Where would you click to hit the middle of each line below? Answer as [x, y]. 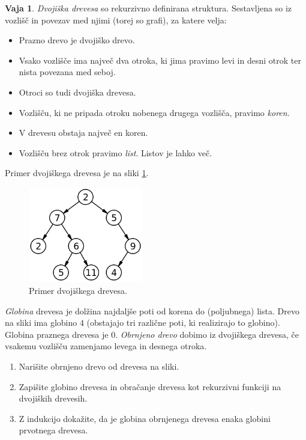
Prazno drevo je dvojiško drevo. [77, 40]
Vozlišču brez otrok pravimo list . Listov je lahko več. [115, 152]
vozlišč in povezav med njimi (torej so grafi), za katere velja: [116, 20]
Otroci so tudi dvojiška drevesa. [77, 92]
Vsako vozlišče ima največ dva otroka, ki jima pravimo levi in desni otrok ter [160, 60]
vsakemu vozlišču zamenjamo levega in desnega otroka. [106, 346]
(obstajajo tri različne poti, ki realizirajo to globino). [183, 322]
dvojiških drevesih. [53, 398]
